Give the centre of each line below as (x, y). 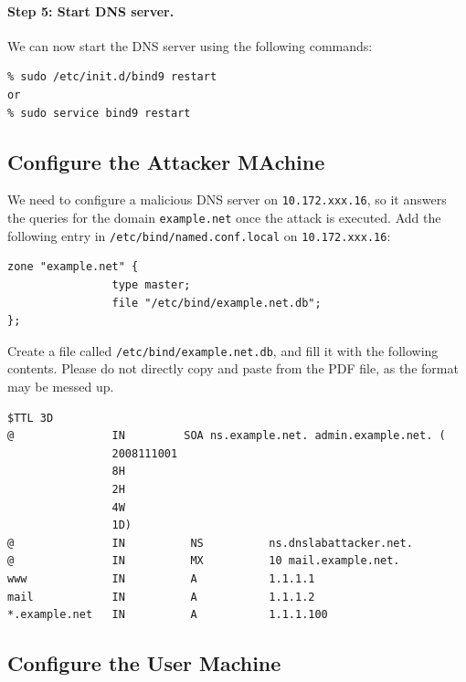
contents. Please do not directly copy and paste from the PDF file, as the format (233, 368)
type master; (151, 284)
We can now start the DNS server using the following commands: (190, 45)
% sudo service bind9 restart (99, 113)
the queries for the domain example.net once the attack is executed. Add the (224, 218)
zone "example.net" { (73, 267)
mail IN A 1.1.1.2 (161, 597)
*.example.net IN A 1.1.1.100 (168, 615)
